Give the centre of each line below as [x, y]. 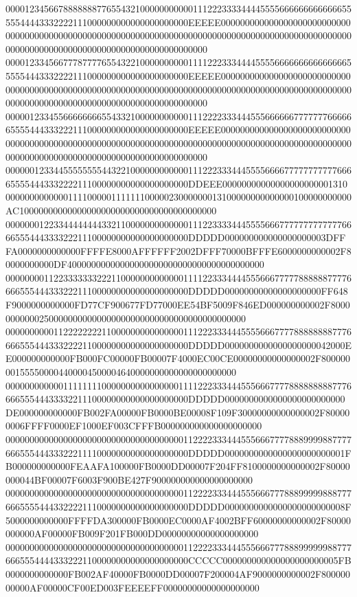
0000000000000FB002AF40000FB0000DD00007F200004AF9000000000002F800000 [178, 573]
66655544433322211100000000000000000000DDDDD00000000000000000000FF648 [177, 291]
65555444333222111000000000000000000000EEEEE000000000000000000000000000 [178, 129]
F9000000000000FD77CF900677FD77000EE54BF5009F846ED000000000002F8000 [178, 305]
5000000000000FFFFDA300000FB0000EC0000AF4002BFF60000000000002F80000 [178, 520]
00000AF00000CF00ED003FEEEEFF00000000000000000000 [133, 587]
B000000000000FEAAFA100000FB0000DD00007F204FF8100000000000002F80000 [178, 466]
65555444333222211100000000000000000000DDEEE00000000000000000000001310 [176, 183]
